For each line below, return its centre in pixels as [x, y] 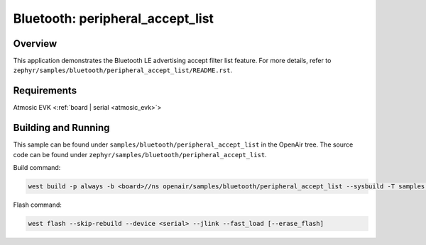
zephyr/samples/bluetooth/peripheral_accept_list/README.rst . [122, 70]
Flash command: [37, 205]
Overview [35, 44]
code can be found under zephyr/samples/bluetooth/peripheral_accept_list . [140, 154]
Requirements [45, 91]
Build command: [37, 168]
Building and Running [61, 128]
